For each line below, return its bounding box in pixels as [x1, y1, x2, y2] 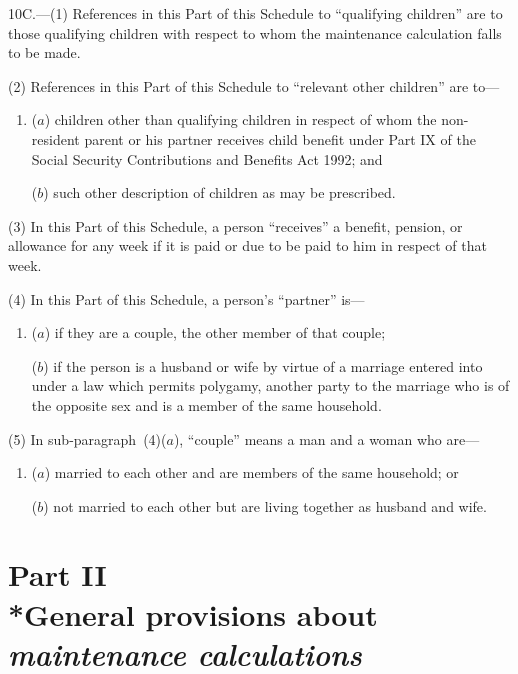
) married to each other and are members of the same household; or [44, 462, 459, 483]
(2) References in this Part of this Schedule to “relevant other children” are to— [8, 75, 500, 96]
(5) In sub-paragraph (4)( [8, 428, 167, 449]
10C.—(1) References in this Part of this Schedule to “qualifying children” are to [8, 3, 503, 23]
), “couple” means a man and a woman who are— [173, 428, 480, 449]
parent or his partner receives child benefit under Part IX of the [84, 128, 476, 149]
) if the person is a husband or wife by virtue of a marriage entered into [43, 355, 483, 376]
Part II [8, 554, 107, 595]
